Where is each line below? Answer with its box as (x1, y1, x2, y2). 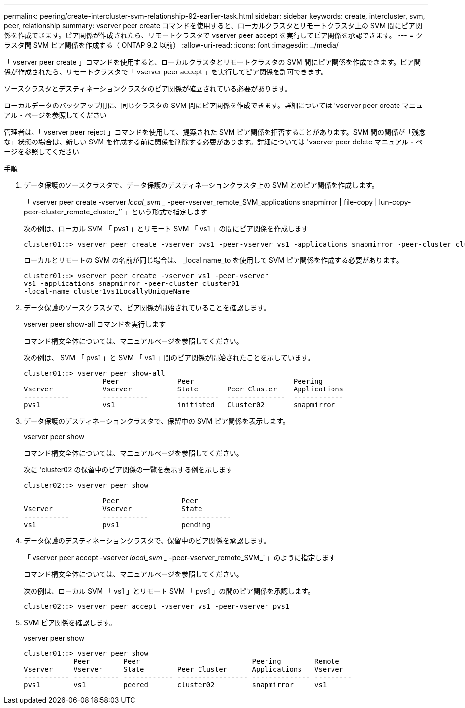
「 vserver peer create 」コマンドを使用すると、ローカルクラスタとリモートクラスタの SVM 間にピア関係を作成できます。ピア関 (4, 58, 421, 66)
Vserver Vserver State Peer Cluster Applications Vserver (24, 665, 344, 673)
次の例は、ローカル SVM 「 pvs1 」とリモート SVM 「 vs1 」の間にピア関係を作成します (24, 224, 309, 233)
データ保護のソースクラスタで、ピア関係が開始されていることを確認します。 (24, 303, 270, 312)
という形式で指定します (131, 208, 207, 216)
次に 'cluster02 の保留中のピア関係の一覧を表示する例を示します (24, 465, 233, 474)
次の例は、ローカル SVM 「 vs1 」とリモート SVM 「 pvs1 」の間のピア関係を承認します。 (24, 587, 315, 595)
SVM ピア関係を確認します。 (24, 618, 116, 627)
